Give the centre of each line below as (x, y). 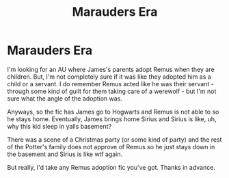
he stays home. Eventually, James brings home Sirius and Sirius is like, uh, (112, 119)
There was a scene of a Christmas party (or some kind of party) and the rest (114, 139)
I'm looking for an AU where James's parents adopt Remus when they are (111, 69)
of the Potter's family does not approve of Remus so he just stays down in (111, 147)
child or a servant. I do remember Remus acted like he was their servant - (110, 84)
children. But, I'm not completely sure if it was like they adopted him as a (109, 77)
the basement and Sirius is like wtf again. (65, 154)
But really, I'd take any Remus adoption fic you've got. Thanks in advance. (111, 167)
